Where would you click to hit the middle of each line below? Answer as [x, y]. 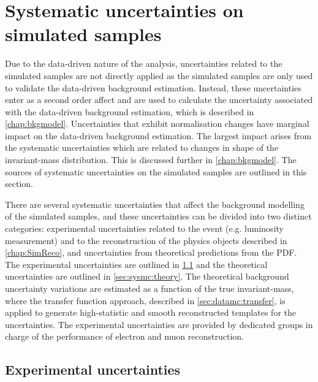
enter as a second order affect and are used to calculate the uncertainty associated [159, 100]
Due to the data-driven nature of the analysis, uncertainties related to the [144, 63]
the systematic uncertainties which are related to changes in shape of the [142, 147]
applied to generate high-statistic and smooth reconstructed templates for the [150, 312]
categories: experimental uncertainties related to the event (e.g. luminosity [144, 228]
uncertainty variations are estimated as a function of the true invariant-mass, [150, 288]
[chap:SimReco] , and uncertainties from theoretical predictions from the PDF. [151, 252]
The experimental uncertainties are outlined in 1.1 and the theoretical [136, 264]
